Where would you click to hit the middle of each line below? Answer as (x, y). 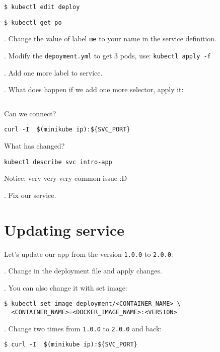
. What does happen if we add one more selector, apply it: (94, 89)
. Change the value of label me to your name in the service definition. (111, 39)
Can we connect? (30, 113)
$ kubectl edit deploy (42, 7)
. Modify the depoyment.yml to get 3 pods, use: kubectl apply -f (107, 55)
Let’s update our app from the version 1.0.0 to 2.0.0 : (89, 254)
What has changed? (34, 146)
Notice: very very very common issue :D (66, 178)
